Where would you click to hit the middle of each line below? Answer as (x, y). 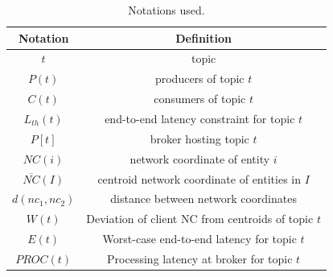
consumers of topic (200, 99)
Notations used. (166, 10)
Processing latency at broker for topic (200, 258)
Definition (204, 37)
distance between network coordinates (203, 198)
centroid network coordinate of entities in (199, 178)
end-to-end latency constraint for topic (200, 118)
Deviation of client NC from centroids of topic (200, 219)
